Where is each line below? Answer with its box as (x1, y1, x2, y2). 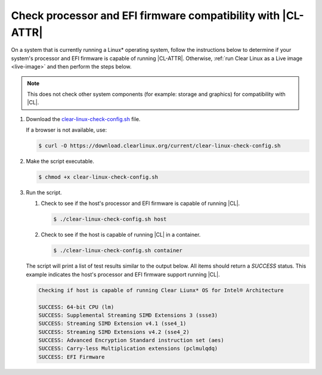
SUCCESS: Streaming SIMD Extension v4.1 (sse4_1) (38, 320, 187, 327)
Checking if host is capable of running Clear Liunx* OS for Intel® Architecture (38, 287, 284, 293)
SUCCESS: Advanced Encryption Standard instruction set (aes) (38, 337, 224, 344)
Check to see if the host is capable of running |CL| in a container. (41, 231, 201, 238)
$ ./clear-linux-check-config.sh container (53, 247, 183, 254)
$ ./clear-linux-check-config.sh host (53, 216, 167, 223)
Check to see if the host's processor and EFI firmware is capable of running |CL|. (41, 200, 240, 207)
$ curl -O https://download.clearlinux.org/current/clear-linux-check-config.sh (38, 142, 281, 149)
